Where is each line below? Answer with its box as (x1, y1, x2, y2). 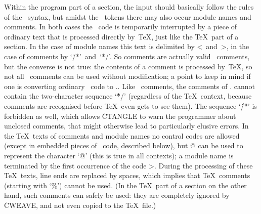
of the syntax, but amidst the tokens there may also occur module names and (4, 11, 251, 22)
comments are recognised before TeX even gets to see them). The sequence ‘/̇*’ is (4, 100, 257, 111)
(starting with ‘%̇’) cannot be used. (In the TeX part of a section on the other (4, 180, 247, 190)
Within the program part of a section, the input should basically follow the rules (4, 2, 254, 12)
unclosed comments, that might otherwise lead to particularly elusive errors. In (4, 120, 249, 131)
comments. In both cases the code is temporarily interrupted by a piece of (4, 21, 237, 32)
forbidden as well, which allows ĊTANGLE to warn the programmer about (4, 110, 236, 121)
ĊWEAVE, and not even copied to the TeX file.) (4, 199, 156, 210)
